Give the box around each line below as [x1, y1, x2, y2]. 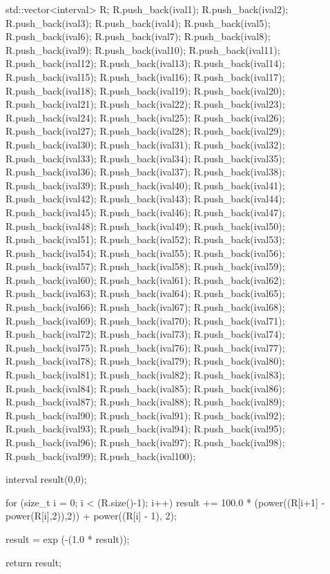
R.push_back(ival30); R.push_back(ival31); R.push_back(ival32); [6, 137, 285, 151]
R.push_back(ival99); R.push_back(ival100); [6, 448, 196, 463]
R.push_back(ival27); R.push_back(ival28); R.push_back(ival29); [6, 124, 285, 138]
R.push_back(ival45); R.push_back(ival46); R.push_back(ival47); [6, 204, 285, 219]
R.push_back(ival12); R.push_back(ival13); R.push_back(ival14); [6, 56, 285, 70]
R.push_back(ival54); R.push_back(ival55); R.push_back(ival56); [6, 245, 285, 260]
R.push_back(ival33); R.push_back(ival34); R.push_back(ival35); [6, 151, 285, 165]
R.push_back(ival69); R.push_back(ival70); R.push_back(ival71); [6, 313, 285, 327]
